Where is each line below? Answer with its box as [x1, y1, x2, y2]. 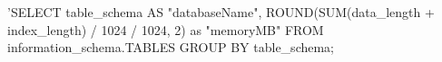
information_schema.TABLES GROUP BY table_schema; [7, 38, 335, 57]
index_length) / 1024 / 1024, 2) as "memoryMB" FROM [7, 20, 324, 39]
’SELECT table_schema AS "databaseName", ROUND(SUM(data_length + [7, 3, 435, 21]
